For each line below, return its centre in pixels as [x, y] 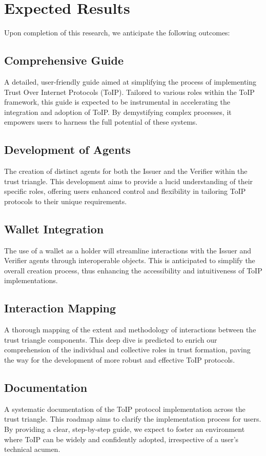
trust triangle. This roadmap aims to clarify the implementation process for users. [133, 419]
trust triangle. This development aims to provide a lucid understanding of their [129, 181]
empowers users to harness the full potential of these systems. [101, 122]
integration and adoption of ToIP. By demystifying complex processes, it [118, 112]
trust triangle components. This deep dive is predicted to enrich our [111, 339]
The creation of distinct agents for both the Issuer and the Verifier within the [126, 171]
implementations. [31, 280]
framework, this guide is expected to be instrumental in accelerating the [117, 102]
